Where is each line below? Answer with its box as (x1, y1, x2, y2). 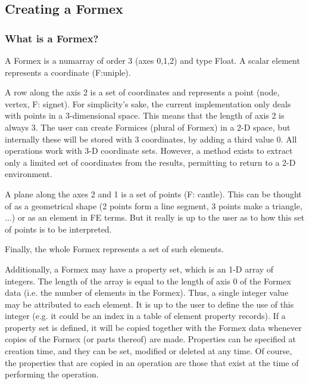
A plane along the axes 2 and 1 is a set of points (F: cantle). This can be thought (5, 187, 302, 200)
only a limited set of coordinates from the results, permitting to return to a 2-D (5, 156, 296, 168)
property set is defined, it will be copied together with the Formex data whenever (5, 321, 302, 333)
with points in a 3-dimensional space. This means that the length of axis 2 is (5, 109, 285, 122)
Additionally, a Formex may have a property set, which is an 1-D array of (5, 262, 274, 275)
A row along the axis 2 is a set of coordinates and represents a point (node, (5, 86, 280, 98)
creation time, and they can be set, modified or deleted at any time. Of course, (5, 345, 292, 357)
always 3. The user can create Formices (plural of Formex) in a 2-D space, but (5, 120, 291, 133)
